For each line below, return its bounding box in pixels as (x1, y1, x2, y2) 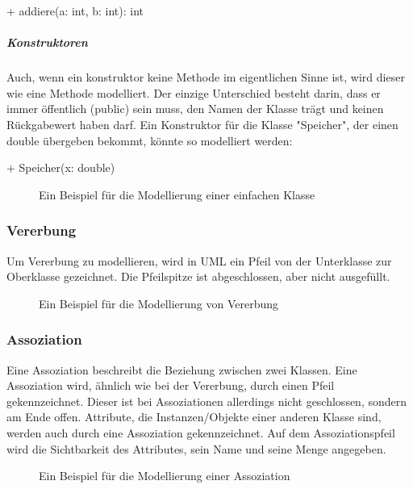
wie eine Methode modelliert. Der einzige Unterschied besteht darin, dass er (6, 84, 381, 101)
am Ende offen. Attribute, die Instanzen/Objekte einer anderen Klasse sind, (6, 408, 382, 425)
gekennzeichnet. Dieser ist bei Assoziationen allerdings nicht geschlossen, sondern (6, 392, 407, 409)
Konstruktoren (6, 34, 88, 51)
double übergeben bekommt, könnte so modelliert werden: (6, 132, 293, 148)
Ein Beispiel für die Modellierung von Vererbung (39, 295, 279, 311)
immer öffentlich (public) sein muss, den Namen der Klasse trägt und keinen (6, 100, 384, 117)
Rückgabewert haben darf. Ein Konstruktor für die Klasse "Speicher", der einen (6, 115, 398, 132)
